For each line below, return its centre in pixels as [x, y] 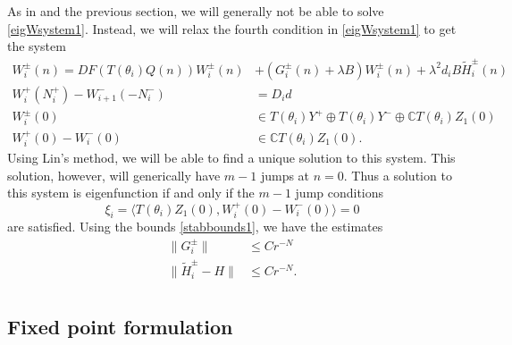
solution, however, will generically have [114, 175]
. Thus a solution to [398, 175]
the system [37, 46]
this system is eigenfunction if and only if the [131, 193]
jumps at [285, 175]
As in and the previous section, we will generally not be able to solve [196, 11]
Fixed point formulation [120, 326]
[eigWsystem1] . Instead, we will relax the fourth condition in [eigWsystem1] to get [232, 28]
